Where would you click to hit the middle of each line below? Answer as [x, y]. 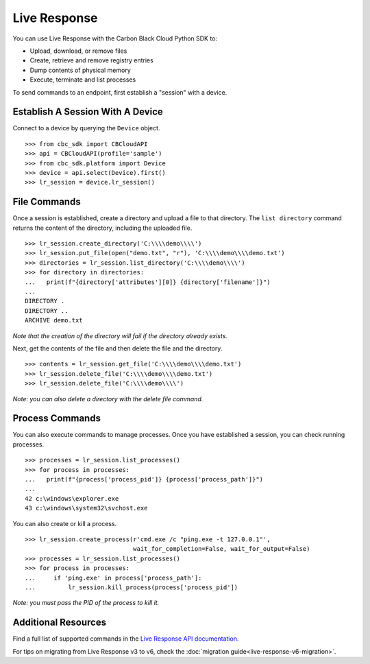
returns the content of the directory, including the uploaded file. [102, 228]
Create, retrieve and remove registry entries [91, 60]
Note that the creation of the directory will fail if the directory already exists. [120, 335]
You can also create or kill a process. [65, 523]
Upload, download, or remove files [78, 51]
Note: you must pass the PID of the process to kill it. [86, 603]
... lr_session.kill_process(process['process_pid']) [132, 587]
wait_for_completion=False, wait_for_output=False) [221, 549]
